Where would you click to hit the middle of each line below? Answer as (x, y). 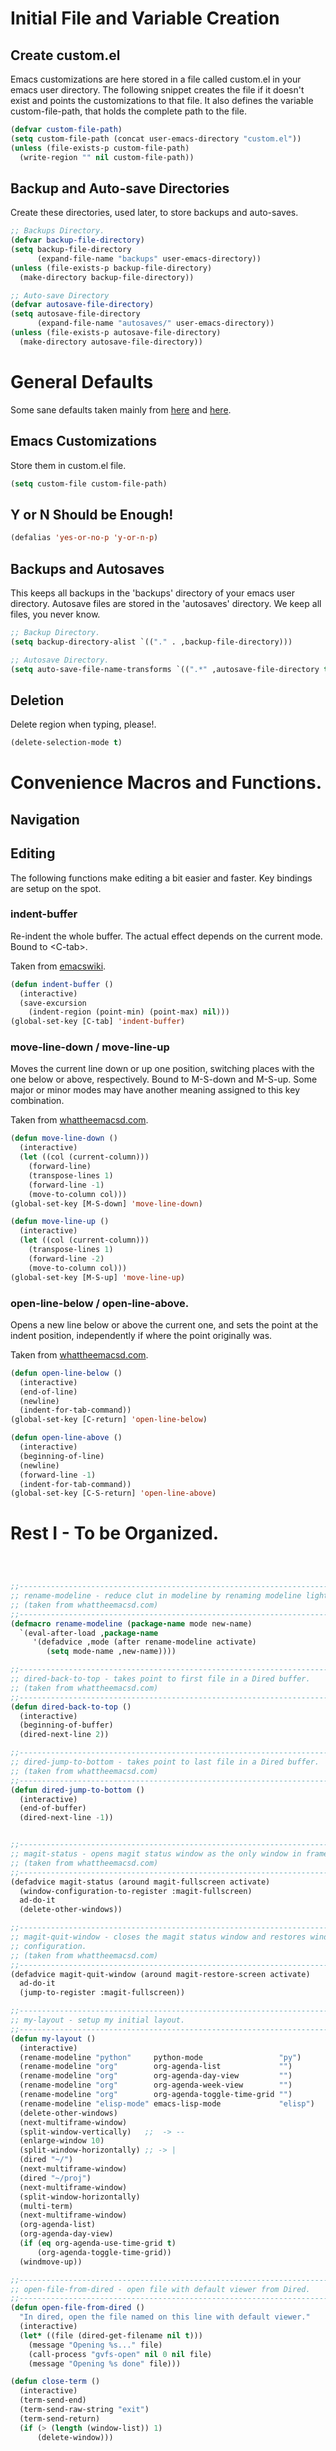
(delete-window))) (75, 2437)
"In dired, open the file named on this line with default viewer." (165, 2317)
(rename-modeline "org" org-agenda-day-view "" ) (156, 2076)
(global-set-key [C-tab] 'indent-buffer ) (98, 1022)
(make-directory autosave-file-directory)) (111, 342)
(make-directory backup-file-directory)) (107, 277)
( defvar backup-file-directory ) (77, 240)
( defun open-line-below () (66, 1373)
